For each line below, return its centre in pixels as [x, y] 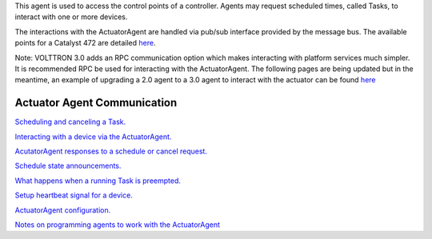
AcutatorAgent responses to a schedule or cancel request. [111, 151]
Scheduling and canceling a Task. [70, 122]
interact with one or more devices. [71, 17]
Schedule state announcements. [68, 166]
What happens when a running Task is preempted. [98, 181]
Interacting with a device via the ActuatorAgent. [93, 137]
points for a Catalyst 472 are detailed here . [85, 43]
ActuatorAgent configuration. [63, 210]
